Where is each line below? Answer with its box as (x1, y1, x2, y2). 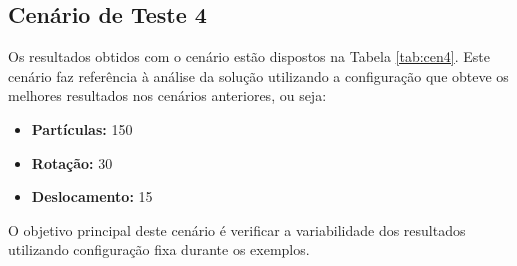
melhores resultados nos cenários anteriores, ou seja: (8, 85, 327, 106)
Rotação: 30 (31, 152, 113, 173)
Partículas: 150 (31, 118, 133, 139)
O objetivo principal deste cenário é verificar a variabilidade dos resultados (8, 219, 466, 240)
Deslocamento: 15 (31, 186, 153, 207)
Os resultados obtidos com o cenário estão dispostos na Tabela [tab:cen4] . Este (8, 46, 491, 67)
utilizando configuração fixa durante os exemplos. (8, 239, 310, 260)
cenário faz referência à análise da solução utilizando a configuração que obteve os (8, 65, 509, 86)
